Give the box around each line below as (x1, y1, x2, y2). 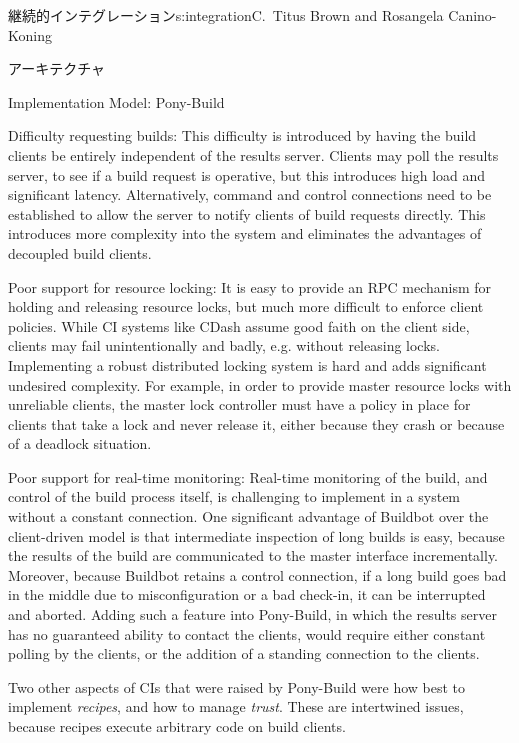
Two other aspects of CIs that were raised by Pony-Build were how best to (8, 676, 466, 697)
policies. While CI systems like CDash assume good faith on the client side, (8, 315, 470, 336)
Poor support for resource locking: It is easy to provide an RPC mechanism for (8, 276, 492, 297)
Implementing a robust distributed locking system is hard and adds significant (8, 354, 487, 375)
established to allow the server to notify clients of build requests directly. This (8, 203, 486, 224)
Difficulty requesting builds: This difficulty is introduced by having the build (8, 125, 477, 146)
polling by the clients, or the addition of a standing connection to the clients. (8, 643, 480, 664)
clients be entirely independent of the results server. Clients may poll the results (8, 144, 499, 165)
